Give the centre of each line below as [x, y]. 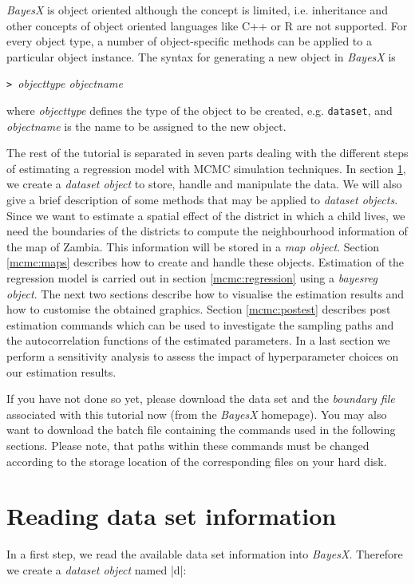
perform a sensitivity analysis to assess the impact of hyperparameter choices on [203, 356]
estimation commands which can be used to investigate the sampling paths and [200, 324]
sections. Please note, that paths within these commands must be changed [188, 445]
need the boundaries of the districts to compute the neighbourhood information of [207, 231]
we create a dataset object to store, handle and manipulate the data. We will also [204, 184]
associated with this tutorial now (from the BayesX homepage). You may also [197, 414]
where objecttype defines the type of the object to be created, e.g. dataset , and [200, 110]
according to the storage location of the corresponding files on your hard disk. [197, 461]
